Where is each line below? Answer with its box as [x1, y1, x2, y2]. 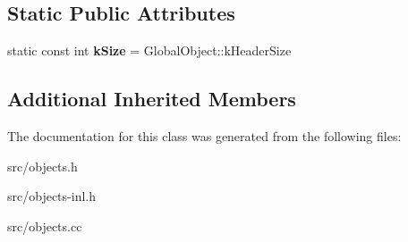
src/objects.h [7, 156, 78, 175]
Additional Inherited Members [7, 85, 296, 113]
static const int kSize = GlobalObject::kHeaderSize [7, 41, 292, 60]
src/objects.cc [7, 216, 82, 235]
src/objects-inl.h [7, 187, 96, 205]
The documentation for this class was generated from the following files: [7, 127, 402, 145]
